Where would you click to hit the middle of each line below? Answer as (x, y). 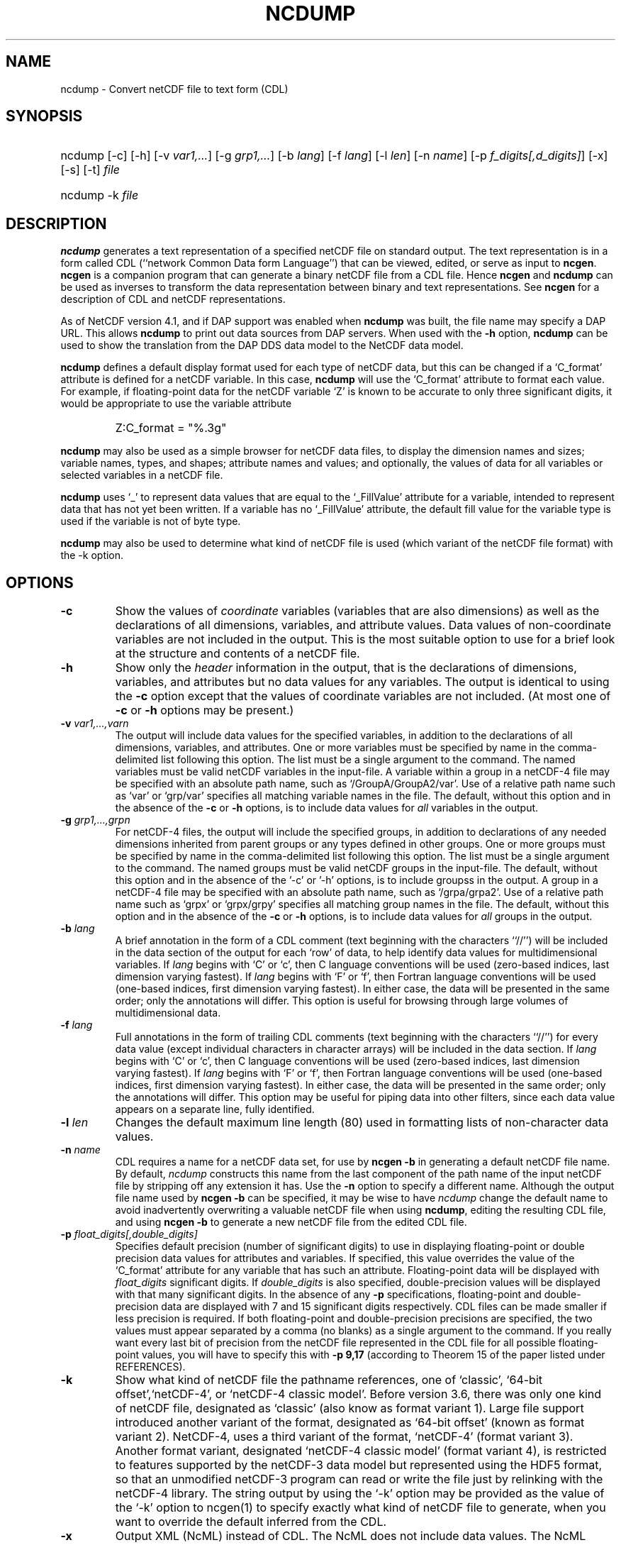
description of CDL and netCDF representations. (173, 299)
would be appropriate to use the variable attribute (176, 404)
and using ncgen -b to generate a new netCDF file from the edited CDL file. (291, 1222)
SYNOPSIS (44, 116)
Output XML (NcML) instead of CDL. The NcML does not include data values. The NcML (351, 1536)
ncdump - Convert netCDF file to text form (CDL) (174, 89)
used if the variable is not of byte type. (151, 521)
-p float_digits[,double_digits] (129, 1234)
